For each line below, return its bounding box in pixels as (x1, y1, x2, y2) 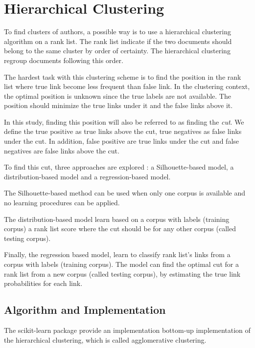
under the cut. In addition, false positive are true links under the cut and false (4, 136, 239, 146)
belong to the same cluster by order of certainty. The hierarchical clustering (4, 45, 231, 56)
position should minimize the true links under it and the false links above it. (4, 100, 233, 110)
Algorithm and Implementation (4, 302, 166, 317)
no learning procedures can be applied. (4, 197, 120, 208)
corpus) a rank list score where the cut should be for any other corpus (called (4, 223, 236, 234)
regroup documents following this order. (4, 55, 123, 65)
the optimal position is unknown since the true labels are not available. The (4, 90, 231, 101)
